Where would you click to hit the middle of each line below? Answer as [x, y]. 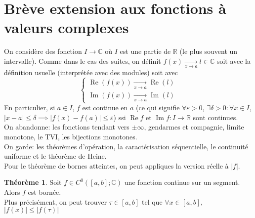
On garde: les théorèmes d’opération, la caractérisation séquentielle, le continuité [126, 146]
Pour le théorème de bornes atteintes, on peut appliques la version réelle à [116, 165]
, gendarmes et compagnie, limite [194, 127]
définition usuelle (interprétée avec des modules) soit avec [91, 72]
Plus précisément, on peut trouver [56, 201]
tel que [152, 201]
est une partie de [145, 51]
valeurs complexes [66, 27]
